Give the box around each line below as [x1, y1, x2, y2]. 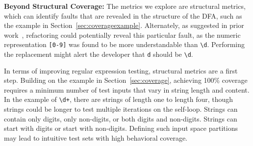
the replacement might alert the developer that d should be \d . [4, 49, 193, 59]
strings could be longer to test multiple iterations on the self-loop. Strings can [4, 104, 238, 114]
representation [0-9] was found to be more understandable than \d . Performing [4, 39, 245, 49]
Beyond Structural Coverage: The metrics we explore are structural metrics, [4, 1, 246, 11]
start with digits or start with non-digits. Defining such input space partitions [4, 123, 238, 133]
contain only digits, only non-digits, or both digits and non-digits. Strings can [4, 113, 237, 123]
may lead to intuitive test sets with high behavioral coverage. [4, 132, 188, 143]
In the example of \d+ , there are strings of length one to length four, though [4, 94, 233, 104]
